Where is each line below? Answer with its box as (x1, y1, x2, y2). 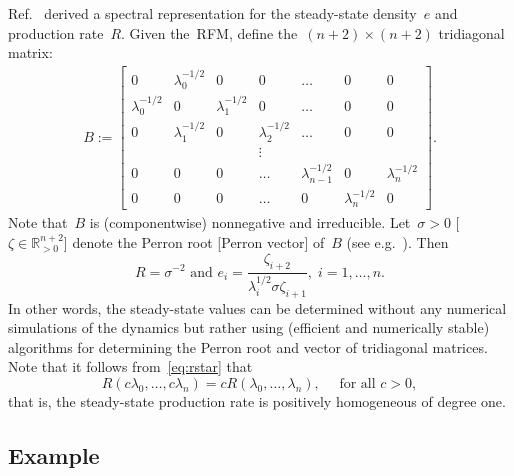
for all (339, 376, 376, 391)
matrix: (8, 42, 53, 63)
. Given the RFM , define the (121, 22, 298, 43)
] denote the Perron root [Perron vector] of (63, 231, 325, 252)
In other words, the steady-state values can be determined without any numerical (8, 297, 507, 318)
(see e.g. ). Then (346, 231, 449, 252)
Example (8, 439, 100, 470)
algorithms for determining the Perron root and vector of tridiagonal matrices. (8, 336, 488, 357)
